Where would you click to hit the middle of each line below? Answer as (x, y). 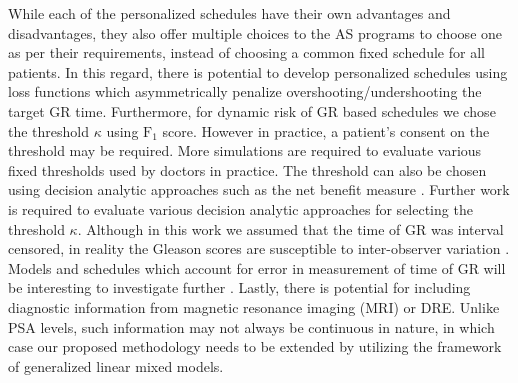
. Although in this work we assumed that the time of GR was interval (290, 228)
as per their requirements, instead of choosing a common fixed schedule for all (246, 52)
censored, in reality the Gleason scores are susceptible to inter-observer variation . (259, 248)
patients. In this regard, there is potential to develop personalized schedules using (258, 71)
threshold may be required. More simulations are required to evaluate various (245, 150)
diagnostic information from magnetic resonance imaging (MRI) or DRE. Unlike (254, 306)
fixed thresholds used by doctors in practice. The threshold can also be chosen (247, 169)
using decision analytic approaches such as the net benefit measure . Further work (259, 189)
